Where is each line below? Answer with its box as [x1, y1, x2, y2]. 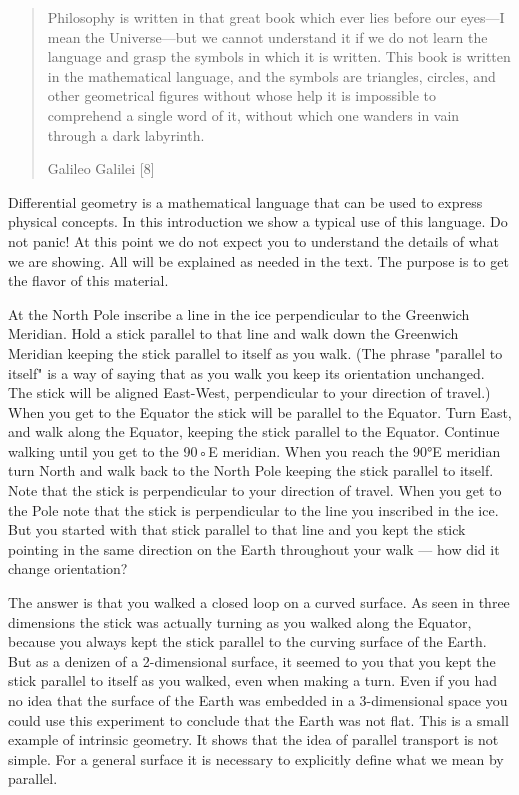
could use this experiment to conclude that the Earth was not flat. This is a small [8, 709, 509, 730]
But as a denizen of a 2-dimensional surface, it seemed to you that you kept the [8, 650, 496, 671]
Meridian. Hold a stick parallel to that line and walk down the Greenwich [8, 323, 459, 344]
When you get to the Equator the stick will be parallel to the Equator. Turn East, [8, 401, 512, 422]
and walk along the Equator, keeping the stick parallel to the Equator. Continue [8, 421, 500, 442]
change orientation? [8, 558, 128, 579]
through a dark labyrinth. [47, 124, 205, 145]
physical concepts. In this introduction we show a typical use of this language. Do [8, 211, 508, 232]
